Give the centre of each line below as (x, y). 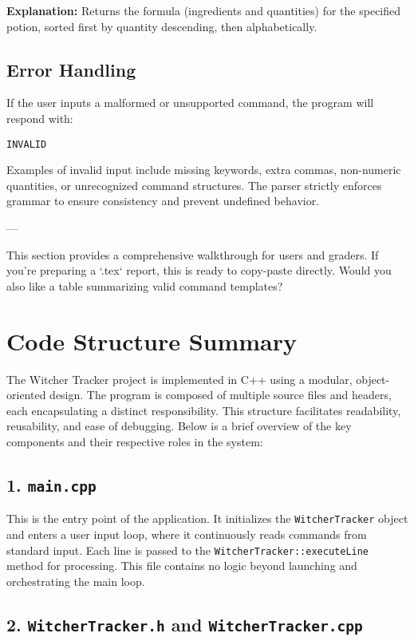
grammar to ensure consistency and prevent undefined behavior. (163, 201)
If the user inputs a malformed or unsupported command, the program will (190, 103)
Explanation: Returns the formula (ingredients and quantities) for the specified (204, 10)
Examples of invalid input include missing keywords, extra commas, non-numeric (204, 170)
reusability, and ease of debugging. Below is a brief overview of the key (179, 426)
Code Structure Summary (152, 340)
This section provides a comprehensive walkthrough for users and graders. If (193, 254)
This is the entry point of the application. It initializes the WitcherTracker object (207, 518)
